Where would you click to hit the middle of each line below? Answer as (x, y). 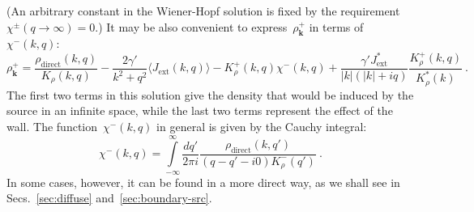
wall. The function (52, 126)
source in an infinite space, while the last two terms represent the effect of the (200, 110)
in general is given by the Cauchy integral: (262, 126)
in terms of (336, 26)
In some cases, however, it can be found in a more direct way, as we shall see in (203, 182)
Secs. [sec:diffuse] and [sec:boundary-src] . (109, 198)
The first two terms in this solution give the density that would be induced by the (210, 94)
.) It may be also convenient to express (191, 26)
